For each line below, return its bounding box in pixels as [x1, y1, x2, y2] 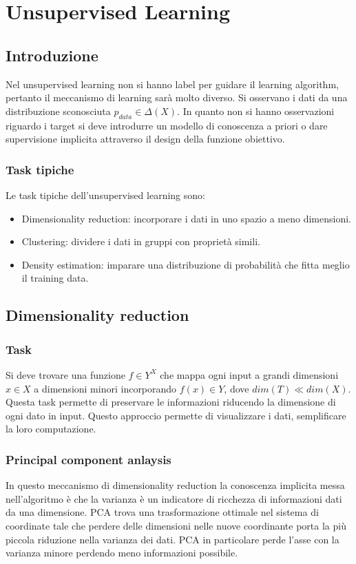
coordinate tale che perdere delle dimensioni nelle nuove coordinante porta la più [6, 518, 346, 532]
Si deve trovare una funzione [6, 367, 125, 382]
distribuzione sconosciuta [6, 103, 111, 118]
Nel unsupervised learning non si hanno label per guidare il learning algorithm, [6, 76, 339, 91]
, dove [224, 381, 249, 395]
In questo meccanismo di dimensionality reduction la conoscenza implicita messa [6, 478, 345, 492]
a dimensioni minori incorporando [34, 381, 177, 395]
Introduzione [6, 44, 98, 65]
